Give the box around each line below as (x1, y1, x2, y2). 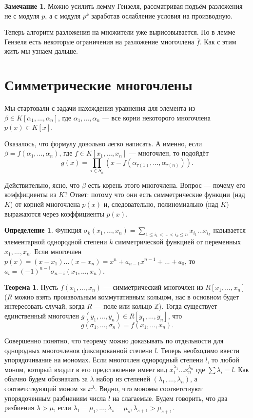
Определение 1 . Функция (4, 225, 82, 235)
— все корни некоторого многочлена (102, 112, 211, 122)
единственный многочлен (4, 311, 79, 321)
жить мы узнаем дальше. (4, 46, 78, 56)
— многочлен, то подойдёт (129, 148, 209, 158)
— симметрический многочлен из (103, 282, 203, 292)
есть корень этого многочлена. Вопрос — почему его (88, 179, 246, 190)
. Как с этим (199, 36, 236, 46)
